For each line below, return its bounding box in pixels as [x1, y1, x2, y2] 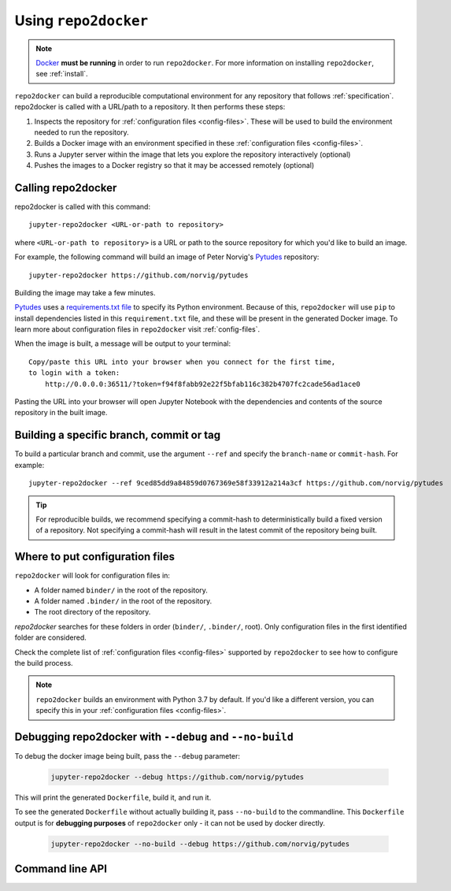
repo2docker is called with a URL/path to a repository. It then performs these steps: [14, 102, 286, 112]
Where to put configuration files [14, 550, 176, 563]
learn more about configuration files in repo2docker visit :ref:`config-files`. [14, 325, 261, 334]
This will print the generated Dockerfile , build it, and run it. [14, 793, 212, 802]
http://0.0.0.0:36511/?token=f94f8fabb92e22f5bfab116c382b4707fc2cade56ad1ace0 [44, 379, 361, 388]
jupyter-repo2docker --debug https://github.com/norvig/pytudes [50, 773, 305, 781]
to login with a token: [28, 369, 120, 377]
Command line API [14, 863, 108, 876]
